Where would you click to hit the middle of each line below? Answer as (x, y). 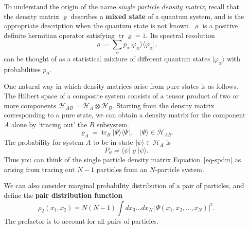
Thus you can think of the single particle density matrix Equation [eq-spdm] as (123, 160)
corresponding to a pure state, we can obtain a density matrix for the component (125, 115)
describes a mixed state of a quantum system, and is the (157, 16)
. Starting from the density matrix (163, 105)
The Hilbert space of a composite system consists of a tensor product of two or (121, 95)
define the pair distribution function (63, 195)
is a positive (220, 26)
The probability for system (44, 142)
